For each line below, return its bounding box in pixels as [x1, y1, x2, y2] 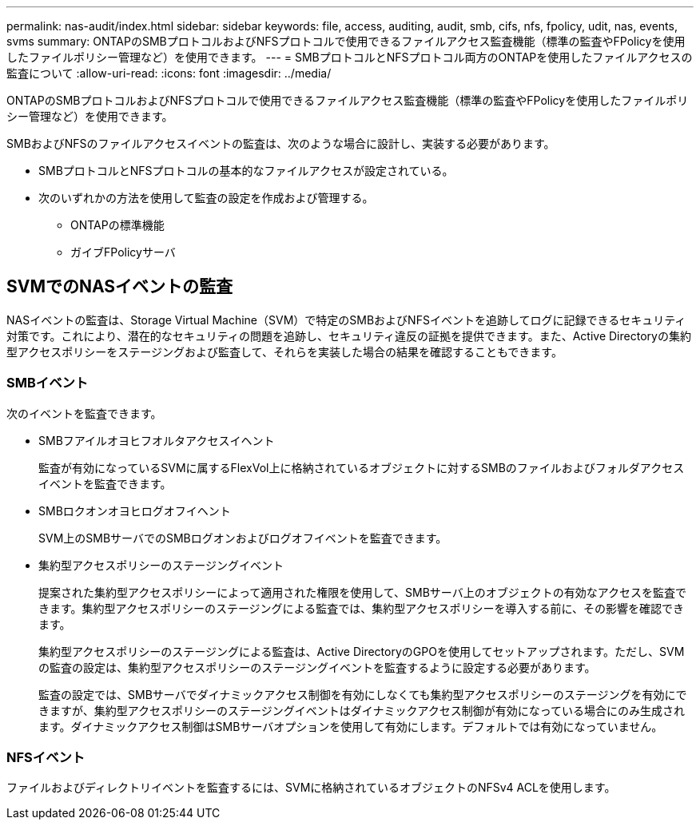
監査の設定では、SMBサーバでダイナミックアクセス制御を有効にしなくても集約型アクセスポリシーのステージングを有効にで [38, 687, 687, 701]
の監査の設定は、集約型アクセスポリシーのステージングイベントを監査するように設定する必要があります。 [38, 660, 596, 674]
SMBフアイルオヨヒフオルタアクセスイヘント [38, 433, 275, 447]
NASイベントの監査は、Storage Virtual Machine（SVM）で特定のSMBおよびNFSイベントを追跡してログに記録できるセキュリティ [6, 312, 686, 327]
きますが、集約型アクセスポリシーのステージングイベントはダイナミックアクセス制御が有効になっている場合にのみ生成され [38, 703, 686, 717]
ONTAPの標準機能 [70, 218, 165, 232]
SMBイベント [6, 375, 89, 391]
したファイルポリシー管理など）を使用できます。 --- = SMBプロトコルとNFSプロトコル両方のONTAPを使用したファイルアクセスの [6, 50, 693, 64]
